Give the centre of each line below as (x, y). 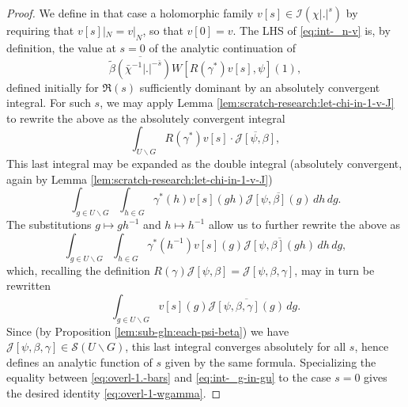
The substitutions (49, 224)
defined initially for (53, 87)
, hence (372, 346)
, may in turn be (334, 270)
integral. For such (49, 103)
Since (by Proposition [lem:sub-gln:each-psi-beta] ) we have (148, 331)
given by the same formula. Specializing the (270, 361)
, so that (163, 30)
